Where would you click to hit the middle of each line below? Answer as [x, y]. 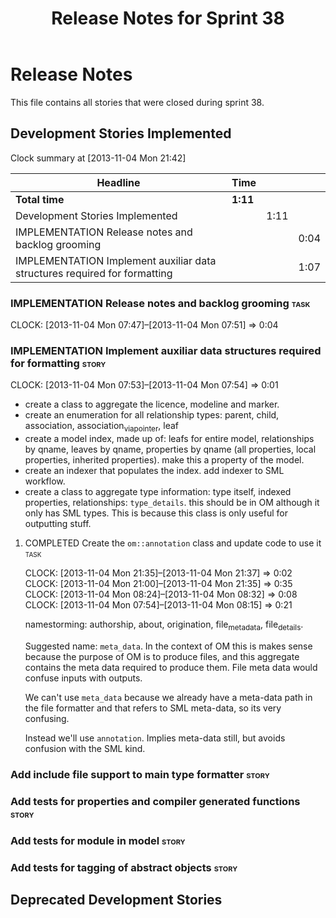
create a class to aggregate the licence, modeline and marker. [152, 404]
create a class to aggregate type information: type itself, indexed [158, 492]
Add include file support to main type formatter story [140, 774]
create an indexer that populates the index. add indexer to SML [154, 471]
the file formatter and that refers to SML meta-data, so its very [153, 708]
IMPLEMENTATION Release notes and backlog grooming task [160, 303]
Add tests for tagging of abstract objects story [124, 867]
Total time [40, 199]
